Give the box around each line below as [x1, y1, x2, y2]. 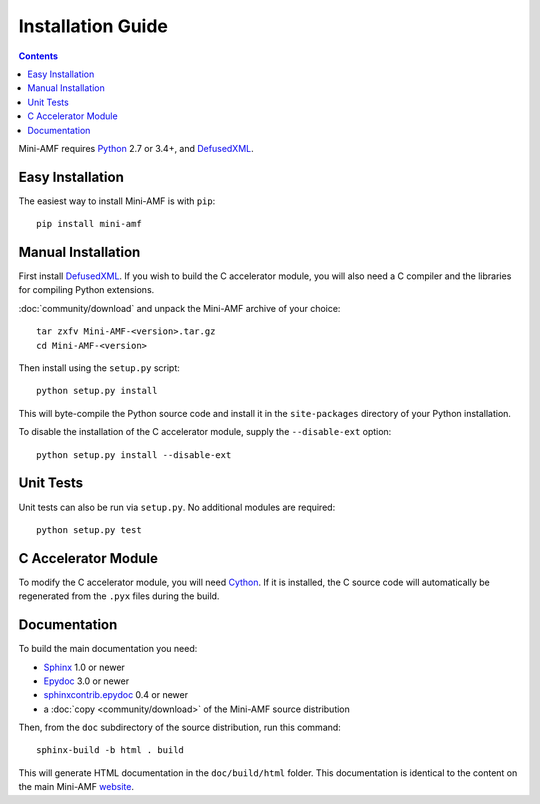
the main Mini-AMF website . [18, 781, 135, 793]
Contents [18, 50, 59, 62]
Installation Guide [18, 15, 169, 37]
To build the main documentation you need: [18, 643, 198, 655]
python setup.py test [36, 524, 142, 535]
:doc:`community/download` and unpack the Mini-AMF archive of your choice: [18, 302, 341, 314]
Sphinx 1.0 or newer [43, 661, 125, 673]
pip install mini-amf [36, 218, 142, 230]
